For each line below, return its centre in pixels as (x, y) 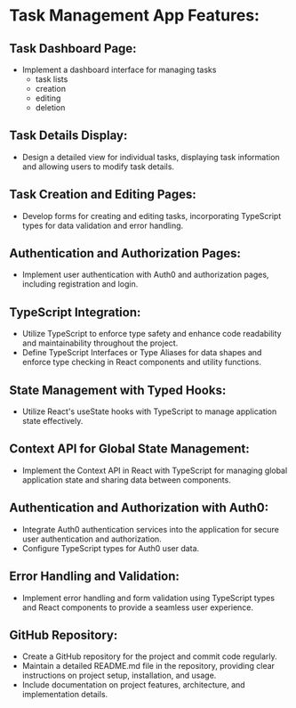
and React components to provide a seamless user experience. (138, 607)
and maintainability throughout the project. (100, 343)
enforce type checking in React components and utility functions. (142, 362)
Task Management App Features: (135, 16)
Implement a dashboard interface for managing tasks (119, 69)
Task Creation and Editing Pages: (103, 195)
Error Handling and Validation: (95, 577)
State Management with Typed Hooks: (118, 390)
